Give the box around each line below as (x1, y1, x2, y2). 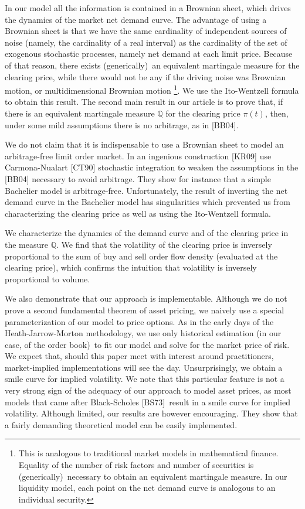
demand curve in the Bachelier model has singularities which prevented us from (5, 196, 290, 208)
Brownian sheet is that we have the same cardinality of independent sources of (5, 25, 287, 37)
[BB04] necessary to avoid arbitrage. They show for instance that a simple (5, 172, 271, 185)
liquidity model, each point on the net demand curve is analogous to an (18, 481, 276, 494)
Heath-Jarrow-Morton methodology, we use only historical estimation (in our (5, 327, 282, 339)
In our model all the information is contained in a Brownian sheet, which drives (5, 2, 291, 13)
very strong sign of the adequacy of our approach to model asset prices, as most (5, 384, 292, 397)
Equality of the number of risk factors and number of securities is (18, 459, 254, 471)
